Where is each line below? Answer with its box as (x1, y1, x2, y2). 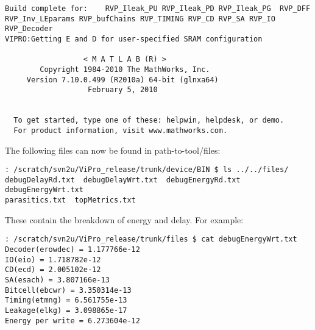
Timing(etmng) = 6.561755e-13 (5, 296, 127, 305)
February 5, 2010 (88, 85, 158, 95)
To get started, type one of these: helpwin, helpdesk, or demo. (13, 116, 285, 125)
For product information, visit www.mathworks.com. (13, 126, 228, 135)
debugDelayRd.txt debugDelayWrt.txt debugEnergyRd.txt (5, 175, 241, 184)
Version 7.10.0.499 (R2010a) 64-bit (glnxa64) (26, 75, 219, 84)
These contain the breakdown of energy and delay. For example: (5, 213, 244, 226)
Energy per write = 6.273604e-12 (5, 316, 140, 325)
